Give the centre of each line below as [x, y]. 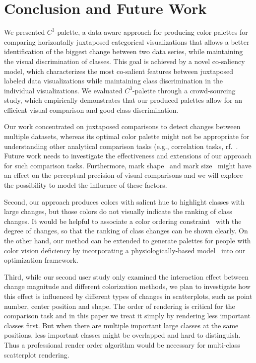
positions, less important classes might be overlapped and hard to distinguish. [122, 335]
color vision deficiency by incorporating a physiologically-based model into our [125, 250]
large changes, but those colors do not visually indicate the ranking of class [118, 211]
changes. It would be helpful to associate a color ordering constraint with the [123, 221]
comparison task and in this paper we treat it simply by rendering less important [127, 316]
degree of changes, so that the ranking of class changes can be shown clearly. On [126, 231]
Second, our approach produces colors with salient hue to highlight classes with [124, 201]
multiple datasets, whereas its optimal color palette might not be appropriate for [127, 136]
